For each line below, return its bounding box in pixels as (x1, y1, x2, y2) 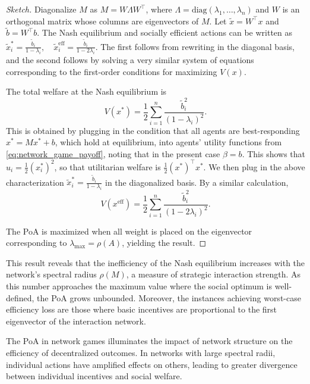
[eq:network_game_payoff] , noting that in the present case (6, 147, 220, 160)
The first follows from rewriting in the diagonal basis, (100, 40, 295, 52)
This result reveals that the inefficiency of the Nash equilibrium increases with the (6, 256, 305, 269)
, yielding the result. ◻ (122, 236, 207, 249)
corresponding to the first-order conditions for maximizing (6, 65, 217, 77)
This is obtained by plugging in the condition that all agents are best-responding (6, 124, 300, 136)
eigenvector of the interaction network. (6, 314, 146, 327)
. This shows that (242, 147, 306, 160)
